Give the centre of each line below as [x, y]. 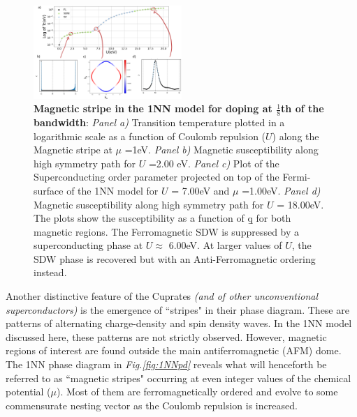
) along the [296, 136]
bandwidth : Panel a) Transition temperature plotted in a [159, 122]
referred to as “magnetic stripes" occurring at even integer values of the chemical [178, 378]
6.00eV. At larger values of [225, 245]
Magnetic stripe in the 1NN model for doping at [153, 108]
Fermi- [297, 177]
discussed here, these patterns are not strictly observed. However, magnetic [166, 336]
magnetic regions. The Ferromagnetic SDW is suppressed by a [167, 231]
